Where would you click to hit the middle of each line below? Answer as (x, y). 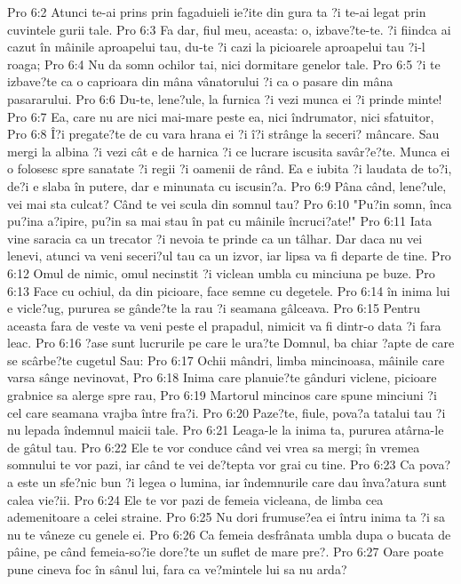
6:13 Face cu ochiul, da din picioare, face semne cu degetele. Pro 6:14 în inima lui (229, 290)
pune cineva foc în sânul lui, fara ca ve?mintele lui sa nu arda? (177, 569)
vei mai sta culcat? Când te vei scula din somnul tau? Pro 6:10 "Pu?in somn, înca (230, 203)
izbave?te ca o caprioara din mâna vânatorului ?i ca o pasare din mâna (200, 81)
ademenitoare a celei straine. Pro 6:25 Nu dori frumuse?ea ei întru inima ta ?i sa (226, 517)
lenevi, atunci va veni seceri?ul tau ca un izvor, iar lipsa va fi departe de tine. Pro (229, 256)
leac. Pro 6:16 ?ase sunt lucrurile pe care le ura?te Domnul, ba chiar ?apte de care (231, 343)
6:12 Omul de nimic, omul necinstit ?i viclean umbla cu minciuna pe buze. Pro (221, 272)
